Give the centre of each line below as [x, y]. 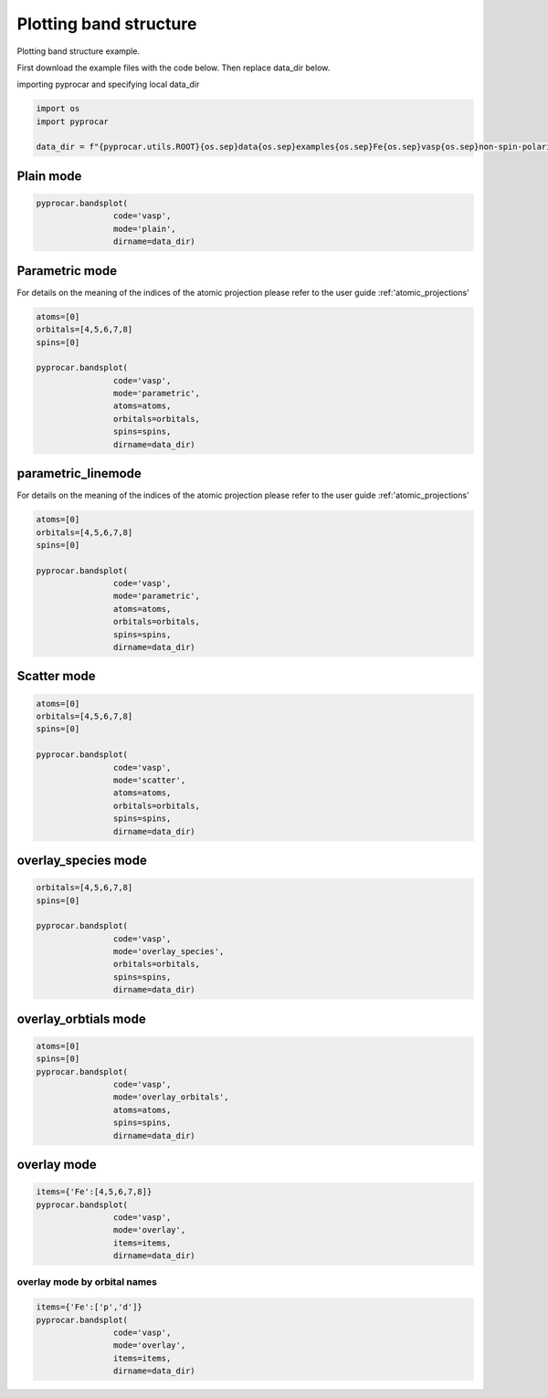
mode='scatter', [149, 780]
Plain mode [49, 176]
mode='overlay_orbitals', [171, 1097]
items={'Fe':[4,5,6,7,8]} [94, 1192]
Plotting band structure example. [79, 51]
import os [58, 109]
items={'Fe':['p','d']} [90, 1307]
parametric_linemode [79, 473]
